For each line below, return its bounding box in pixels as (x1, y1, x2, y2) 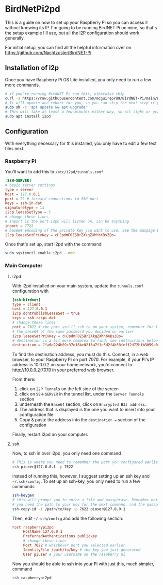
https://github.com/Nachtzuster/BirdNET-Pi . (5, 50, 93, 56)
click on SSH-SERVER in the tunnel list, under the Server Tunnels (19, 391, 144, 397)
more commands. (5, 82, 40, 88)
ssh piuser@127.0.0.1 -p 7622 (12, 464, 74, 470)
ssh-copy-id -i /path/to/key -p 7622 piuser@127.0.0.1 (12, 507, 126, 511)
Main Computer (5, 262, 43, 269)
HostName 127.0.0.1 (23, 529, 63, 534)
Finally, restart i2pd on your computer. (12, 432, 89, 437)
